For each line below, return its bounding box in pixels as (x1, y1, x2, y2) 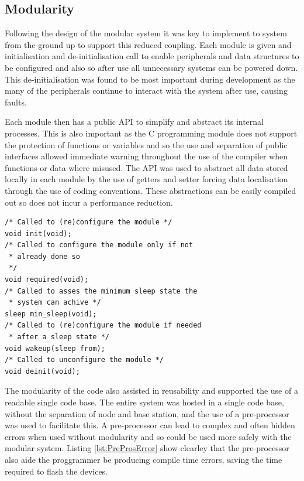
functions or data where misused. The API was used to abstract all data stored (5, 161, 288, 173)
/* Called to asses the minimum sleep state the (5, 286, 198, 295)
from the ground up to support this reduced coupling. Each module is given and (5, 38, 292, 50)
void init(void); (5, 229, 72, 238)
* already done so (9, 252, 80, 261)
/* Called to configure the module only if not (5, 241, 194, 250)
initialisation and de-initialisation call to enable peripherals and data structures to (5, 50, 299, 62)
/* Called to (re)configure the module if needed (5, 321, 202, 330)
